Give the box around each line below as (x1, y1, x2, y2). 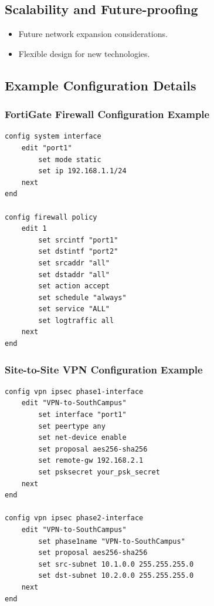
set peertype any (38, 422, 106, 430)
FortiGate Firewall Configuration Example (5, 107, 210, 122)
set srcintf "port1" (38, 235, 118, 244)
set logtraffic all (38, 316, 114, 325)
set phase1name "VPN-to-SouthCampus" (38, 537, 185, 546)
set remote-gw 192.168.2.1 (38, 456, 144, 465)
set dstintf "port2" (38, 247, 118, 256)
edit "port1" (21, 143, 72, 152)
